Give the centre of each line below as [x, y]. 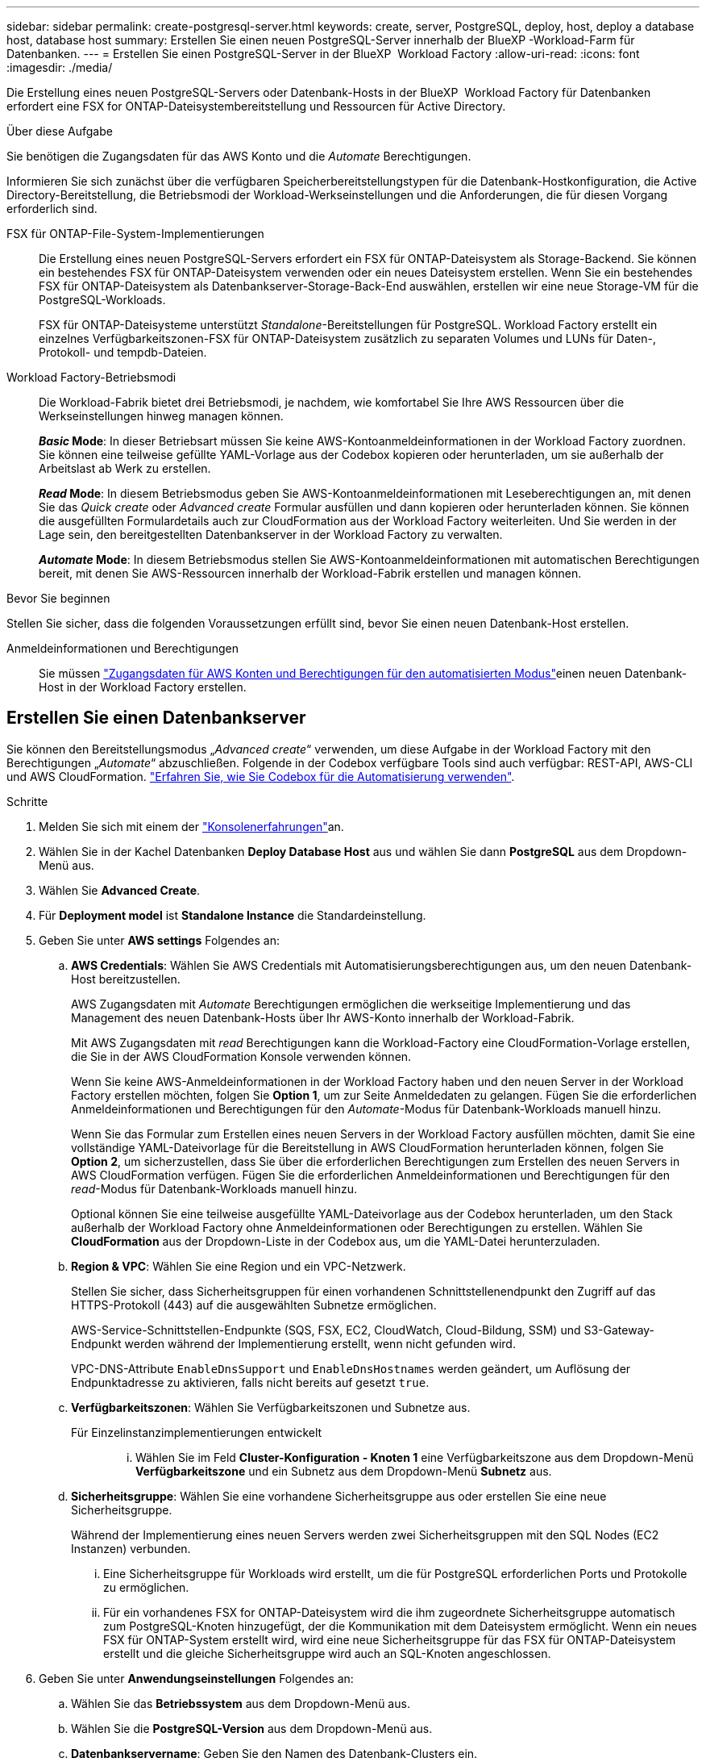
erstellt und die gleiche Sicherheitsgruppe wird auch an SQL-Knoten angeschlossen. [327, 1653]
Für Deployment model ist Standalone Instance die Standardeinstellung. [233, 915]
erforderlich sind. [52, 209]
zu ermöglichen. [146, 1587]
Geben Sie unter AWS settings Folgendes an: [159, 940]
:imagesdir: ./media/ [60, 67]
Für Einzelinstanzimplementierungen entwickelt [197, 1432]
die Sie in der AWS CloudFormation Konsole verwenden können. [241, 1056]
